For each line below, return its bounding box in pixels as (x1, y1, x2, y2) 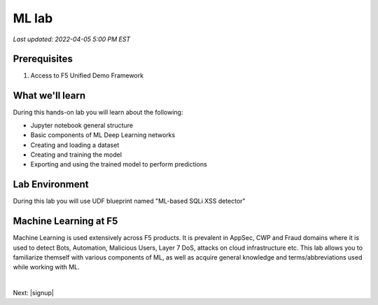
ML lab (13, 10, 53, 26)
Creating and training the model (30, 150, 122, 159)
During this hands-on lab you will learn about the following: (13, 108, 183, 117)
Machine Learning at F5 (13, 215, 118, 227)
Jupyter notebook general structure (30, 121, 133, 129)
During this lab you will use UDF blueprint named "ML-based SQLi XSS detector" (13, 197, 246, 206)
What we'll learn (13, 90, 86, 101)
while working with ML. (13, 263, 80, 271)
